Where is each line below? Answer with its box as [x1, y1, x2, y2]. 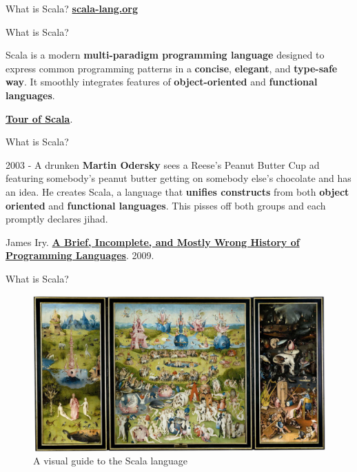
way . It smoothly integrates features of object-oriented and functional [6, 74, 318, 89]
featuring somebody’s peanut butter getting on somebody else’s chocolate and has [6, 171, 351, 185]
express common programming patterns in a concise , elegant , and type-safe [6, 61, 338, 75]
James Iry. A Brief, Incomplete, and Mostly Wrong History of [6, 234, 300, 249]
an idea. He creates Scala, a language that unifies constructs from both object [6, 184, 349, 198]
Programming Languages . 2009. [6, 248, 154, 263]
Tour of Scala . [6, 111, 73, 125]
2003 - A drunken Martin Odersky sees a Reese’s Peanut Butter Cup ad [6, 157, 320, 172]
